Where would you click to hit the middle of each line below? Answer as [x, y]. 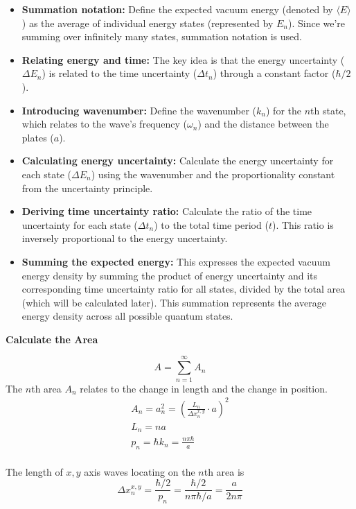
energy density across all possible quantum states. [127, 316]
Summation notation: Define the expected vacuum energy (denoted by [177, 9]
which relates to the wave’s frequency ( [104, 124]
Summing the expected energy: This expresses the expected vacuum [176, 261]
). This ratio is [303, 224]
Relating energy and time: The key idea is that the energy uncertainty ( [183, 59]
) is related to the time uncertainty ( [119, 73]
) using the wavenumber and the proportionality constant [213, 174]
